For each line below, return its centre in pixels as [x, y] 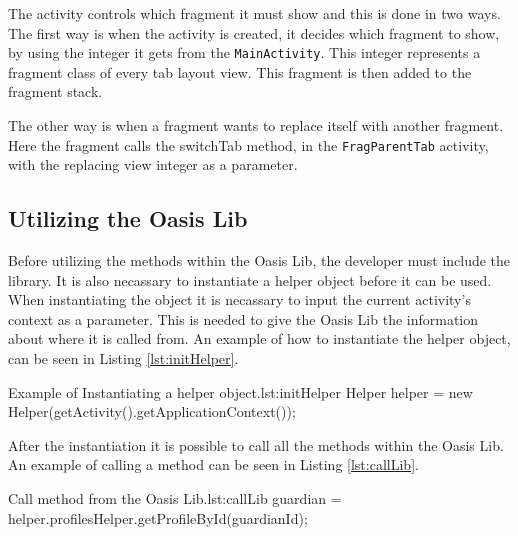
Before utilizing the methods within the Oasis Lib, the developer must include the [259, 260]
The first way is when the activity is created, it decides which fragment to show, [254, 32]
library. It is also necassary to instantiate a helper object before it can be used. [250, 279]
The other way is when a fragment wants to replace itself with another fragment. [256, 125]
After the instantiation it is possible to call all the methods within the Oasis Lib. [256, 444]
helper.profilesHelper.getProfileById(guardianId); [158, 517]
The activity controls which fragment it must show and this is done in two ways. [254, 13]
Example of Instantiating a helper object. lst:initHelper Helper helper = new [240, 391]
